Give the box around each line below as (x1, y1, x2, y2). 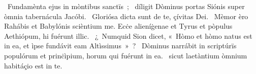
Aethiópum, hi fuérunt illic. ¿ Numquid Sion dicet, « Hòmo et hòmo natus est (4, 30, 252, 41)
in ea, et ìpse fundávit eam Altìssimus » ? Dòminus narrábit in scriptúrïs (4, 40, 237, 51)
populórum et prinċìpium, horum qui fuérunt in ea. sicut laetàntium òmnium (4, 50, 247, 60)
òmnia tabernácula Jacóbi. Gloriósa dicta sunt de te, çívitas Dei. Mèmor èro (4, 11, 248, 21)
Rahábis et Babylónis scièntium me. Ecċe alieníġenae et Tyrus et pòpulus (4, 21, 233, 31)
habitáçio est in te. (4, 60, 62, 70)
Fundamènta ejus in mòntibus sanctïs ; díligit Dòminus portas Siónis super (7, 1, 245, 11)
